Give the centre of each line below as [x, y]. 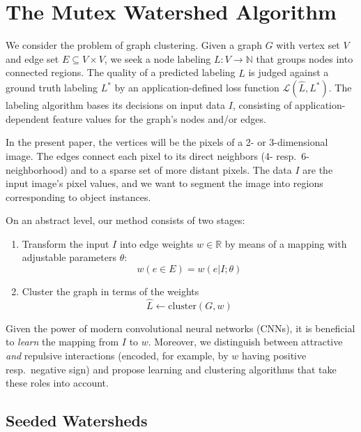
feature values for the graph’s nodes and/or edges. [159, 118]
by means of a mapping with [286, 243]
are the [318, 169]
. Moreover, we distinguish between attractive [245, 342]
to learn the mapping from [62, 342]
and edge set [32, 58]
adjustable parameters [69, 257]
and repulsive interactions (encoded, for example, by [117, 356]
